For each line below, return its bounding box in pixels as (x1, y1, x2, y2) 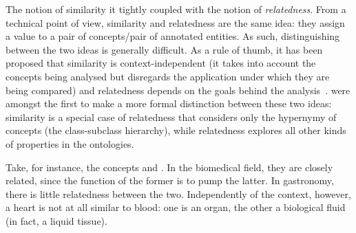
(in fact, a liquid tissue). (6, 213, 107, 228)
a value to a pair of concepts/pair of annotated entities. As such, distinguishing (6, 29, 340, 43)
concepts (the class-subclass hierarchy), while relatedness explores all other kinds (6, 123, 346, 137)
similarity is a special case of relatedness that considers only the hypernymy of (6, 109, 337, 124)
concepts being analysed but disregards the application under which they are (6, 69, 330, 83)
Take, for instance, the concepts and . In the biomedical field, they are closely (6, 159, 333, 174)
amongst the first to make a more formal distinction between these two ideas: (6, 96, 332, 111)
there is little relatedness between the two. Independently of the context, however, (6, 186, 351, 201)
